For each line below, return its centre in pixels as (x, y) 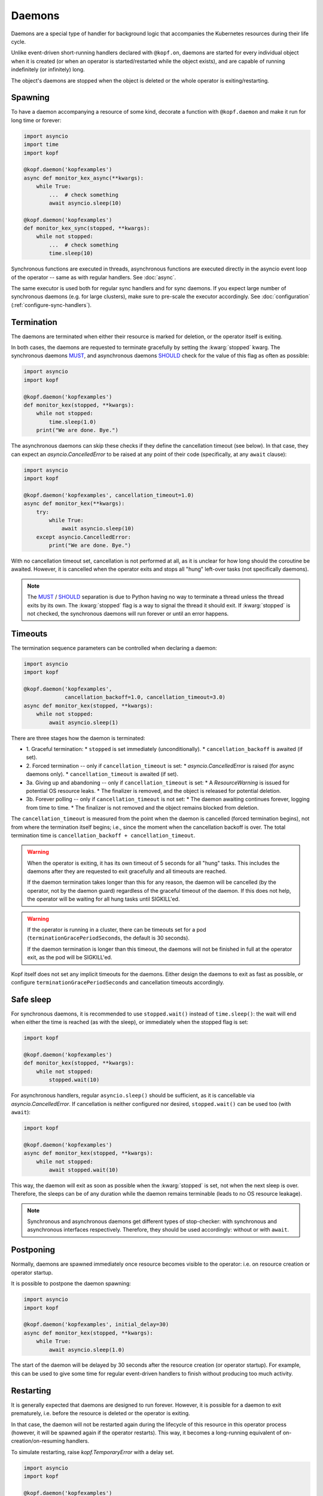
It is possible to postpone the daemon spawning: (71, 1284)
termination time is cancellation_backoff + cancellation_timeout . (103, 835)
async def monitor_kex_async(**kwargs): (83, 178)
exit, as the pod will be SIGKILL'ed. (70, 957)
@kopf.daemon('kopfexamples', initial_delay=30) (96, 1325)
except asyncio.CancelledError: (84, 537)
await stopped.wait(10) (84, 1170)
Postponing (33, 1250)
